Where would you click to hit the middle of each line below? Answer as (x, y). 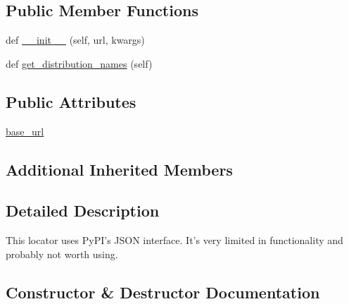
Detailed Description (83, 211)
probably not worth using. (62, 254)
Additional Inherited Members (119, 169)
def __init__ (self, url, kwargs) (75, 40)
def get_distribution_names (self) (79, 63)
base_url (25, 131)
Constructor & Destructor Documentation (163, 292)
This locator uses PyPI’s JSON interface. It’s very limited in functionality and (174, 240)
